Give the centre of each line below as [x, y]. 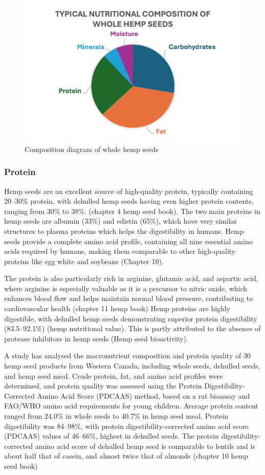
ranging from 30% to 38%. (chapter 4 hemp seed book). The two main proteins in [132, 211]
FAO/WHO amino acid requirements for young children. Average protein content [131, 406]
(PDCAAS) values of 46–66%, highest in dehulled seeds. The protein [112, 436]
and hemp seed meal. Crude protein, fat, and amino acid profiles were [114, 375]
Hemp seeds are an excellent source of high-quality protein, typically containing [129, 191]
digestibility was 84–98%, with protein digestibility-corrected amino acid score [126, 426]
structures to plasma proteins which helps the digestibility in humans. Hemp [124, 231]
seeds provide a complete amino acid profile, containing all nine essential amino [128, 241]
